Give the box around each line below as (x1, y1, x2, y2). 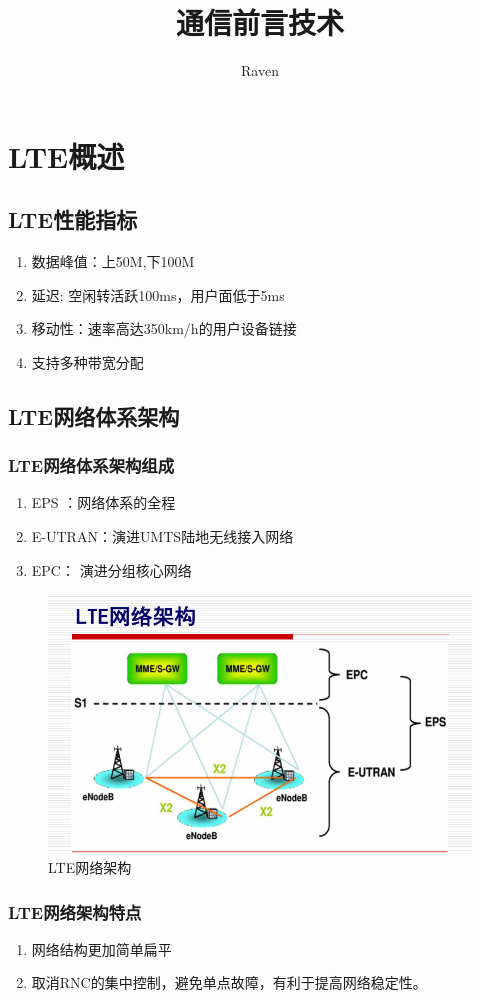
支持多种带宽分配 (31, 351, 144, 372)
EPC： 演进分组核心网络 (31, 559, 192, 580)
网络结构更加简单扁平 (31, 938, 172, 959)
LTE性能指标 (8, 204, 138, 235)
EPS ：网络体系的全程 (31, 492, 176, 513)
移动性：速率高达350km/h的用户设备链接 (31, 318, 297, 339)
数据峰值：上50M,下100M (31, 251, 195, 272)
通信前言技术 (175, 2, 344, 43)
